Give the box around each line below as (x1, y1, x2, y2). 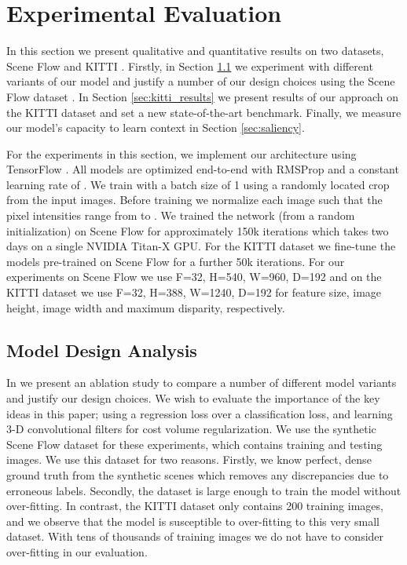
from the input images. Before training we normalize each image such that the (6, 191, 383, 208)
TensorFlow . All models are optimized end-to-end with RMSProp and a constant (6, 161, 399, 177)
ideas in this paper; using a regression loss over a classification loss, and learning (6, 405, 393, 421)
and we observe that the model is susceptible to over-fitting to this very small (6, 512, 379, 529)
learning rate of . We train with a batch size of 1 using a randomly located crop (6, 176, 390, 192)
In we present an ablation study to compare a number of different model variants (6, 374, 397, 391)
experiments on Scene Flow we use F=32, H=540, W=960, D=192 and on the (6, 268, 382, 285)
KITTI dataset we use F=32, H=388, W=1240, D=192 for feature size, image (6, 284, 382, 301)
